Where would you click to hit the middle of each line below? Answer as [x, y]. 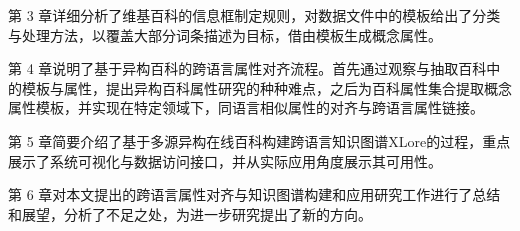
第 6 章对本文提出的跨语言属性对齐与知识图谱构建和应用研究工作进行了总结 [254, 194]
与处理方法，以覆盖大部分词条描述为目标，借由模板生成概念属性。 [225, 34]
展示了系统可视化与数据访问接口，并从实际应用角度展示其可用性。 [225, 160]
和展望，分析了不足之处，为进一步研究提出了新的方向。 [190, 213]
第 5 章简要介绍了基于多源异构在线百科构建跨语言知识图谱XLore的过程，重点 [259, 140]
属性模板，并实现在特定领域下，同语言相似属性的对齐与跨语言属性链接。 [246, 107]
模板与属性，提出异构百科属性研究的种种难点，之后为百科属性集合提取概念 [266, 87]
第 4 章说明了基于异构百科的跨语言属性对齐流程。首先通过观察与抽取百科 [247, 68]
